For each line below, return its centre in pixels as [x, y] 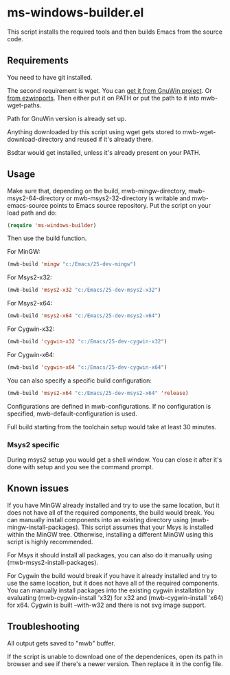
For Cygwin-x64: [31, 354]
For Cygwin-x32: [31, 329]
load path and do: [32, 213]
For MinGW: [24, 252]
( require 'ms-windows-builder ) [52, 225]
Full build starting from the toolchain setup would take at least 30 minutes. [112, 427]
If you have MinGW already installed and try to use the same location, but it [113, 505]
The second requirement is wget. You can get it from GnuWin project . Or [110, 90]
